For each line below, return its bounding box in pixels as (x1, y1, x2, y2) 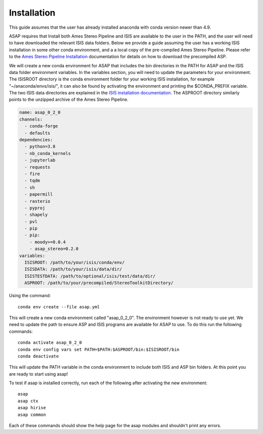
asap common (18, 412, 46, 417)
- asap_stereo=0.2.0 (29, 246, 79, 252)
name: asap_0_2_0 (19, 110, 61, 115)
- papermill (24, 191, 53, 197)
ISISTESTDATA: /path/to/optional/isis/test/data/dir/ (24, 273, 156, 279)
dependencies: (19, 137, 53, 142)
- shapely (24, 212, 48, 218)
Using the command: (9, 293, 51, 299)
